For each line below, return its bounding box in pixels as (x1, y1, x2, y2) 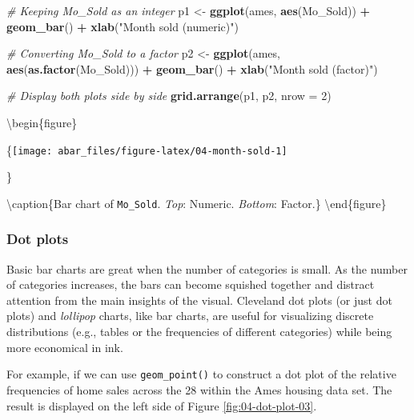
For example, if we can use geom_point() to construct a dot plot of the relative (6, 366, 396, 382)
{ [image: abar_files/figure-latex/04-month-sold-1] (6, 141, 287, 158)
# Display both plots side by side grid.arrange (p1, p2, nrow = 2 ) (6, 87, 332, 104)
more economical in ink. (6, 338, 123, 355)
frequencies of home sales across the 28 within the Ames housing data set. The (6, 381, 392, 398)
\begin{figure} (6, 114, 78, 130)
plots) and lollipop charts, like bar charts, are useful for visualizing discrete (6, 307, 374, 324)
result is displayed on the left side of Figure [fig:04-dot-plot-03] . (6, 397, 317, 414)
